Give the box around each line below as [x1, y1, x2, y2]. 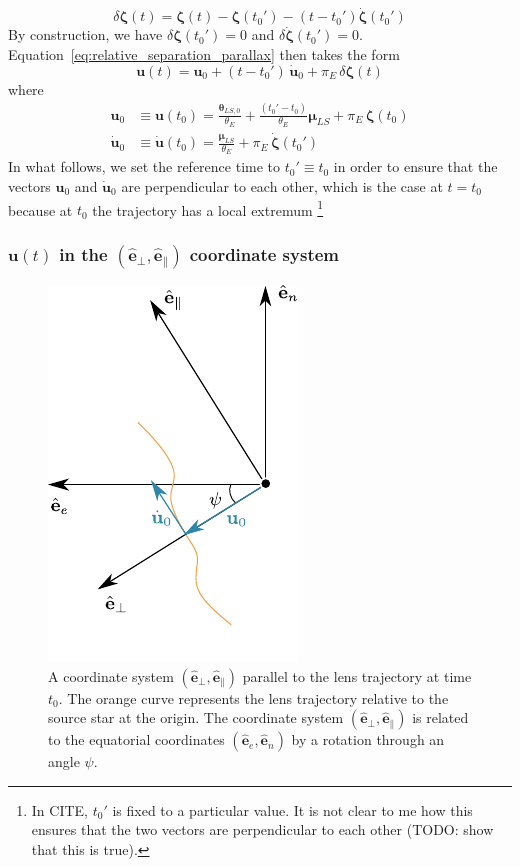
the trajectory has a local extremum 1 [92, 196, 324, 220]
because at [8, 199, 73, 220]
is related [412, 707, 469, 728]
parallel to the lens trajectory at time [242, 665, 472, 686]
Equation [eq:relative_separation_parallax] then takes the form [8, 43, 400, 64]
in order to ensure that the [333, 156, 498, 177]
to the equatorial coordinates [48, 729, 225, 750]
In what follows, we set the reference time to [8, 156, 281, 177]
